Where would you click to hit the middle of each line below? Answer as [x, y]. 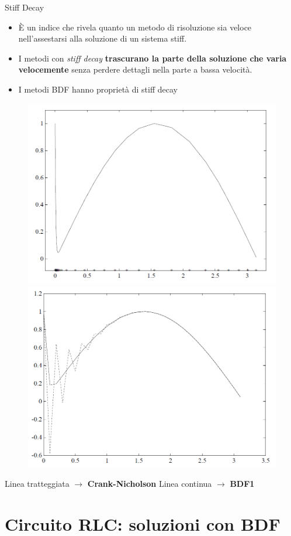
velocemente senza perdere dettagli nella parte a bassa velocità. [135, 69]
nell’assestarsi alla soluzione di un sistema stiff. [103, 38]
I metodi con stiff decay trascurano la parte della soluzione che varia [153, 58]
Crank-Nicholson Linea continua [150, 484]
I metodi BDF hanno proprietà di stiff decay [98, 89]
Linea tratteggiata [37, 484]
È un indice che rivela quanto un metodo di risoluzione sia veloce [135, 27]
